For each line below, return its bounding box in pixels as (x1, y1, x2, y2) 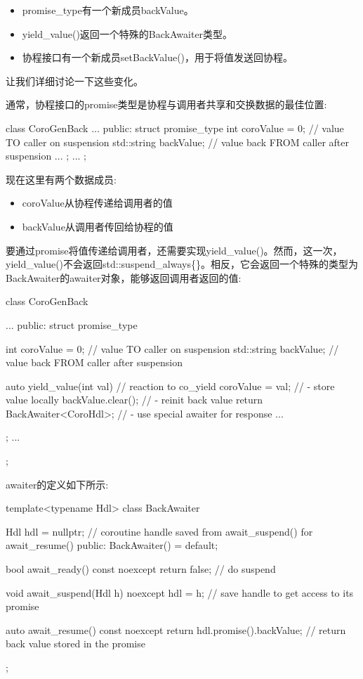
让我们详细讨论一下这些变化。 (6, 73, 143, 88)
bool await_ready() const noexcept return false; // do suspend (6, 562, 276, 576)
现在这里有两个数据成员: (6, 172, 117, 186)
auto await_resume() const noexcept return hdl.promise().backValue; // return (6, 622, 346, 637)
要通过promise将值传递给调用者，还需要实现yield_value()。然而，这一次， (6, 242, 343, 257)
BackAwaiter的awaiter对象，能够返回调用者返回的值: (6, 270, 242, 285)
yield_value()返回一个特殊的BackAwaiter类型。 (22, 26, 233, 41)
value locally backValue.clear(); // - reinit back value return (6, 392, 263, 407)
